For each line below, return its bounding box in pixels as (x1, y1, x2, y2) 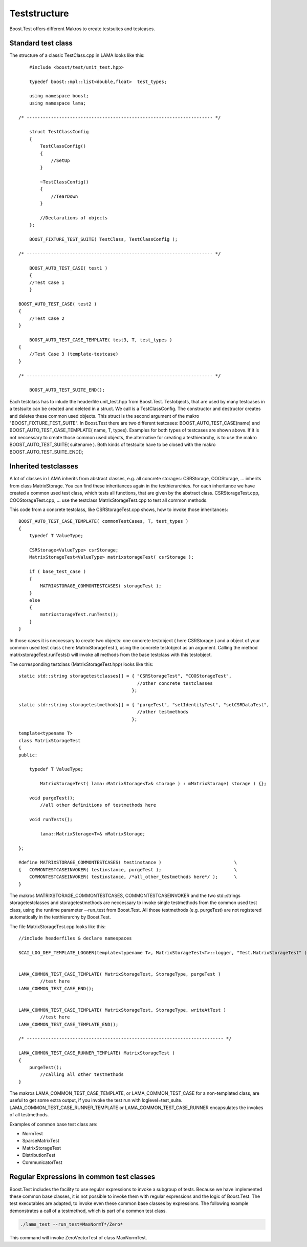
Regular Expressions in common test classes (9, 1173, 156, 1181)
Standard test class (9, 39, 73, 48)
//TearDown (51, 193, 78, 199)
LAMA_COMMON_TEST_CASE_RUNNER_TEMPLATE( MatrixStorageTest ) (18, 1050, 175, 1056)
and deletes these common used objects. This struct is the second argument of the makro (9, 413, 200, 419)
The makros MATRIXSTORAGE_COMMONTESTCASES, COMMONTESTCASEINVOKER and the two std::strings (9, 892, 240, 898)
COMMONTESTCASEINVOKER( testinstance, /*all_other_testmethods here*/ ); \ (29, 874, 237, 880)
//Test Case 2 (29, 315, 65, 321)
